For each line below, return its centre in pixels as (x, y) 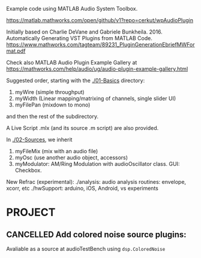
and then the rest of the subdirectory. (52, 116)
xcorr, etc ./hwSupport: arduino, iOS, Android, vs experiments (82, 188)
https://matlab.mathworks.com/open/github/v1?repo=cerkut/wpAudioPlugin (100, 20)
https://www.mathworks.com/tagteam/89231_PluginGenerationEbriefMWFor (100, 45)
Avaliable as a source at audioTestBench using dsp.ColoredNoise (86, 249)
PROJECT (31, 213)
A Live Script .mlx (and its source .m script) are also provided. (82, 128)
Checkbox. (28, 170)
